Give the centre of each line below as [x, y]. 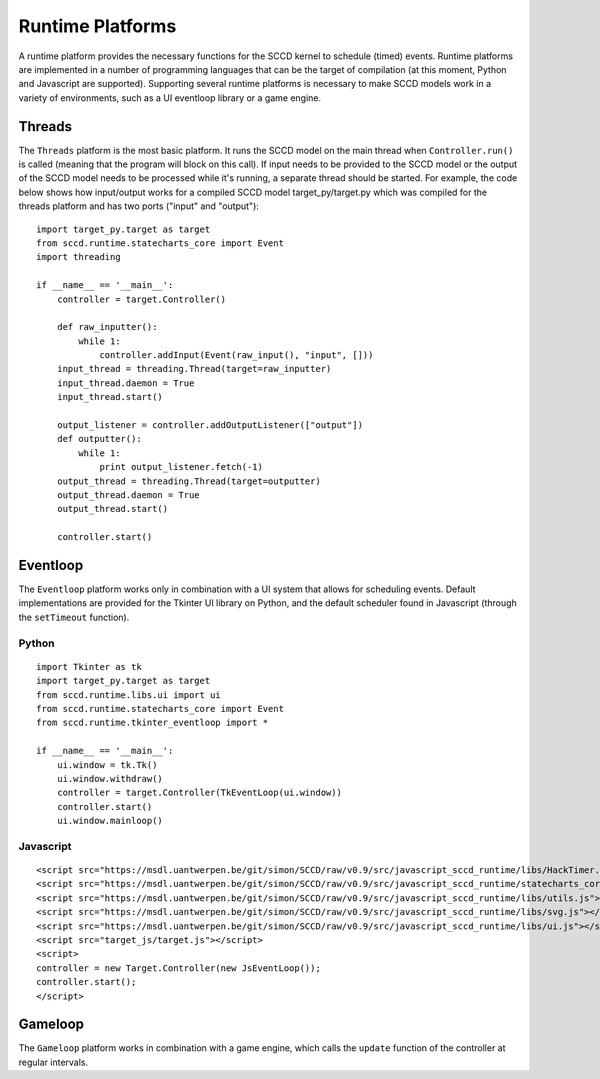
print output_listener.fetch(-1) [181, 467]
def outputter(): [99, 439]
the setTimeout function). [74, 617]
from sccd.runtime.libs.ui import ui [129, 694]
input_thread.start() [110, 397]
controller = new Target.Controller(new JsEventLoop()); [179, 968]
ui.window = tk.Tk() [107, 764]
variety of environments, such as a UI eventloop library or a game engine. [170, 97]
